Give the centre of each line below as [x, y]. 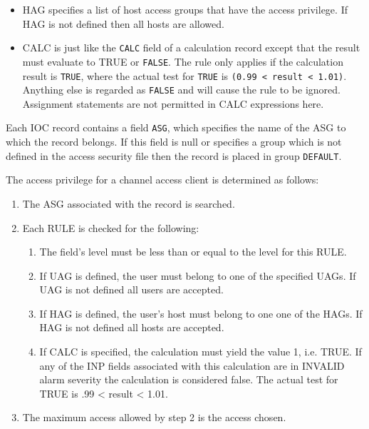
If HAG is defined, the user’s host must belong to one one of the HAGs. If [201, 313]
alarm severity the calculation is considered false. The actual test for [189, 379]
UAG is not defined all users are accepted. [131, 289]
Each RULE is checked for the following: [111, 227]
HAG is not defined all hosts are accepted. [132, 327]
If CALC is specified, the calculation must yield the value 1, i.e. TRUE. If [201, 352]
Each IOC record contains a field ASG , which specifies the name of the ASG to [176, 127]
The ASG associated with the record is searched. [129, 203]
